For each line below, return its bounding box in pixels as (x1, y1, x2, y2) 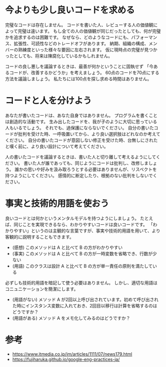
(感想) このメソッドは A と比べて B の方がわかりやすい (12, 244, 123, 250)
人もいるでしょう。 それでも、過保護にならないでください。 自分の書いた (5, 124, 154, 130)
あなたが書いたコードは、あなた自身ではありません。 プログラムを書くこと (5, 112, 158, 118)
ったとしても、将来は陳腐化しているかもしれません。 (5, 53, 113, 59)
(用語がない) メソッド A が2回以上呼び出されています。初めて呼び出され (12, 296, 159, 303)
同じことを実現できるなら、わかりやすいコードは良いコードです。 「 (13, 221, 153, 227)
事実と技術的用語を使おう (5, 198, 110, 209)
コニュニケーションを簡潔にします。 (5, 286, 79, 292)
